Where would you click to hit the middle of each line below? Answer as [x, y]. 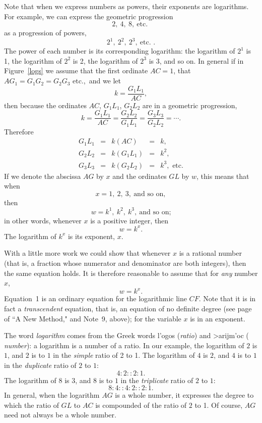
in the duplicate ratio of [40, 365]
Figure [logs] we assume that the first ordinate [76, 70]
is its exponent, [91, 236]
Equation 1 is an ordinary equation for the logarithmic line [95, 298]
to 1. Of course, [219, 405]
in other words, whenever [43, 220]
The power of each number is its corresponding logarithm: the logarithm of [120, 51]
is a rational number [210, 253]
